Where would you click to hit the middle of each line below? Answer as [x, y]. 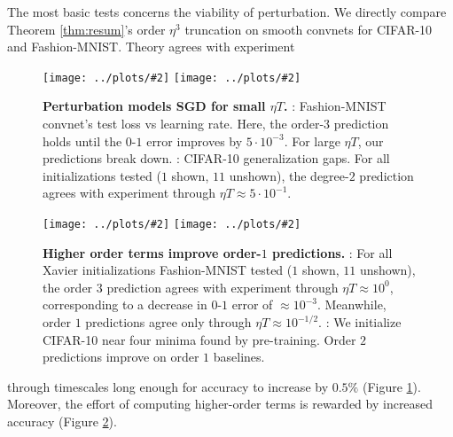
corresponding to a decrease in [125, 304]
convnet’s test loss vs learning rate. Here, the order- [184, 124]
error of [252, 304]
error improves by [195, 140]
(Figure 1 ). [391, 386]
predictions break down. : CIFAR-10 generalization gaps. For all [216, 158]
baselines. [239, 357]
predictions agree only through [168, 322]
